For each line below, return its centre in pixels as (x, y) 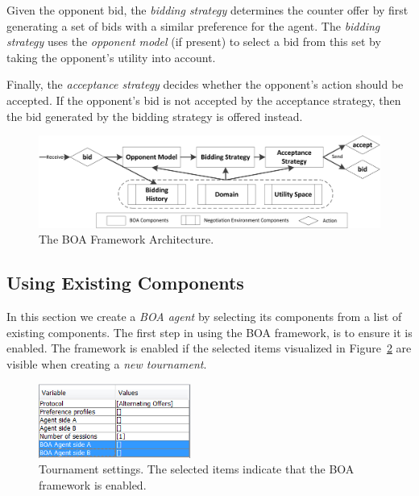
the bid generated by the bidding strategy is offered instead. (155, 116)
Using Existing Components (125, 283)
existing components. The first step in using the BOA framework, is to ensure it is (209, 332)
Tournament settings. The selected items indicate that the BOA (197, 469)
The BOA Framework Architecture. (127, 239)
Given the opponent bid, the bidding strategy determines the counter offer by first (207, 10)
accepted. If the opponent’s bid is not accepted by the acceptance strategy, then (204, 100)
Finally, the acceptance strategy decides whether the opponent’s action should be (205, 84)
